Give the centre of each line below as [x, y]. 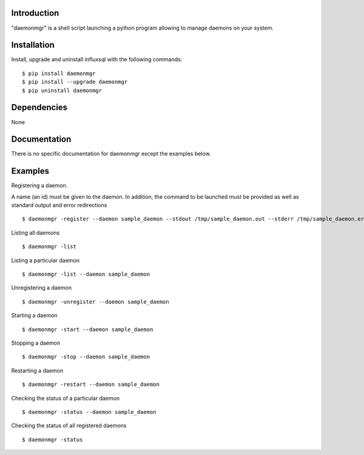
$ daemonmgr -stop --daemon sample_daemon [86, 357]
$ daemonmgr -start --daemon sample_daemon [88, 329]
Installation [33, 45]
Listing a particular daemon [45, 260]
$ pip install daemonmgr [59, 73]
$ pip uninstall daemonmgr [62, 90]
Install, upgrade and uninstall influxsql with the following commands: [97, 59]
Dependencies [39, 108]
